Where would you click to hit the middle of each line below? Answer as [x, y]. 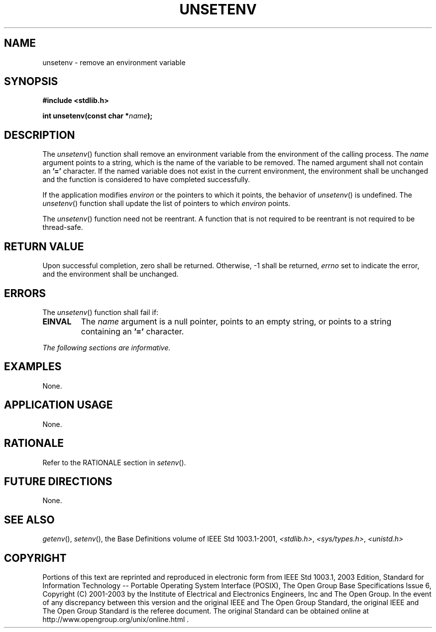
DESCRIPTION [40, 135]
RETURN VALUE [44, 246]
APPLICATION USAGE [58, 405]
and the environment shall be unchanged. [110, 274]
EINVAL [57, 321]
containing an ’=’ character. [132, 331]
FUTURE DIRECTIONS [58, 481]
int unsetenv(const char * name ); [98, 116]
